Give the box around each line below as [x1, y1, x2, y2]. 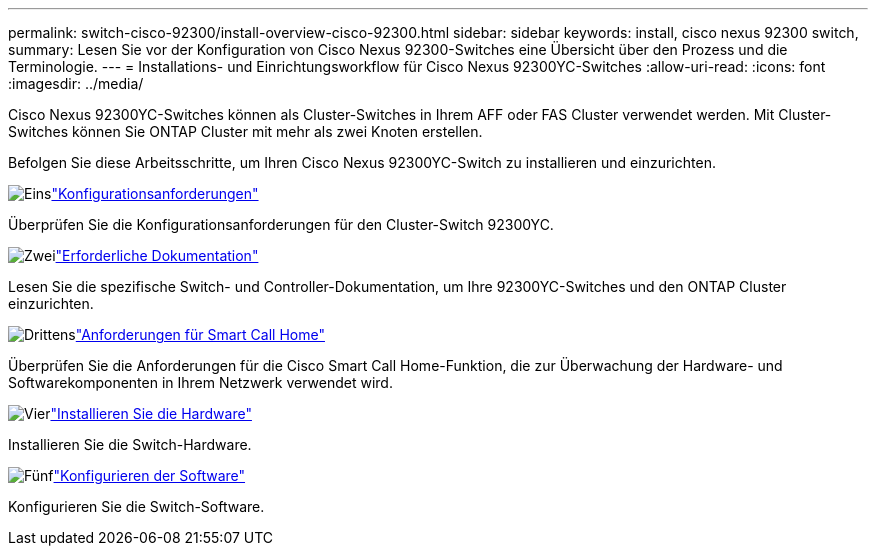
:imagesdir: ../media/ [8, 75, 144, 92]
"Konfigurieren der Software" [53, 467, 246, 484]
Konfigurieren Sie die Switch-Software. [8, 498, 265, 515]
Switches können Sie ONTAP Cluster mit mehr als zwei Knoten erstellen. [8, 123, 483, 140]
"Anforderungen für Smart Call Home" [75, 326, 325, 343]
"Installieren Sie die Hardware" [50, 405, 252, 422]
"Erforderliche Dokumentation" [55, 247, 259, 264]
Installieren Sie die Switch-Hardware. [8, 436, 252, 453]
